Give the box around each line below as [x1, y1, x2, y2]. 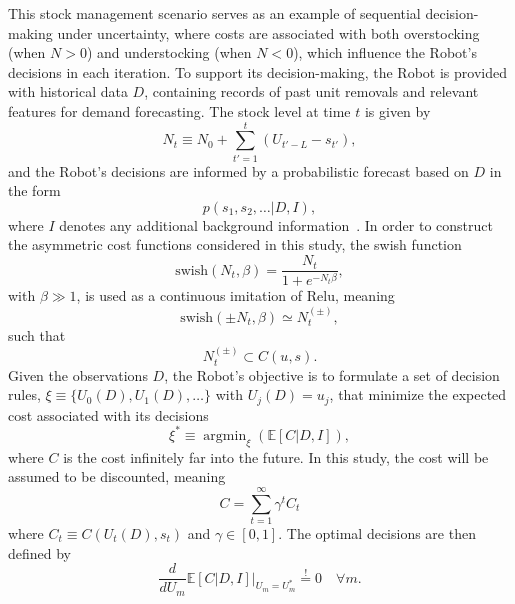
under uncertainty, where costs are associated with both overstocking [57, 22, 480, 43]
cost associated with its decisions [8, 404, 209, 425]
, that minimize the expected [329, 384, 507, 405]
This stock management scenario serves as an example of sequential [8, 3, 421, 23]
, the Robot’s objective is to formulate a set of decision [164, 364, 500, 385]
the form [8, 180, 61, 201]
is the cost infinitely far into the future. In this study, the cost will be [63, 446, 489, 467]
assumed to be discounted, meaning [8, 466, 226, 487]
